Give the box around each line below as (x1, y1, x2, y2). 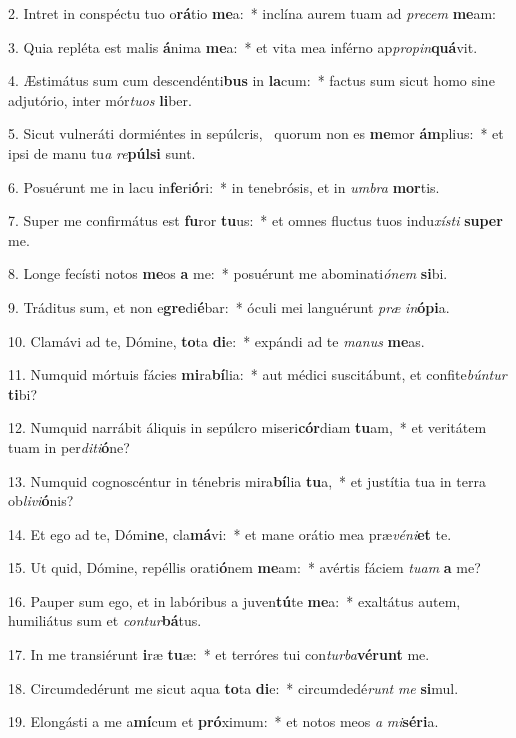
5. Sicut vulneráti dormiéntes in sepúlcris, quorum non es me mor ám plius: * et (8, 123, 504, 144)
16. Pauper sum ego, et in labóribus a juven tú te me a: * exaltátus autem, (8, 590, 461, 611)
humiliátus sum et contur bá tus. (8, 610, 202, 631)
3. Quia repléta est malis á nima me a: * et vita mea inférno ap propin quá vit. (8, 36, 478, 57)
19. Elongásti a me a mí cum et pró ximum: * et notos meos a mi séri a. (8, 711, 439, 732)
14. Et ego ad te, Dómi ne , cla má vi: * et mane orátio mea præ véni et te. (8, 523, 452, 544)
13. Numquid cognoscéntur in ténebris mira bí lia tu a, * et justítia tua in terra (8, 470, 486, 491)
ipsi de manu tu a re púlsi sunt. (8, 142, 196, 163)
